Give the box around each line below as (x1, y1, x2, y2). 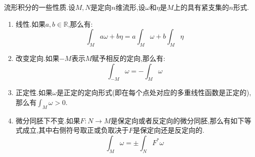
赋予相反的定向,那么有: (92, 52, 165, 63)
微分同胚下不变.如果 (15, 115, 80, 125)
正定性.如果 (15, 87, 52, 98)
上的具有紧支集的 (173, 2, 229, 12)
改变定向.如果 (15, 52, 59, 63)
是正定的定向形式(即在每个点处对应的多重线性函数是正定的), (56, 87, 252, 98)
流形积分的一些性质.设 (4, 2, 75, 12)
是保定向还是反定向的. (133, 125, 204, 135)
